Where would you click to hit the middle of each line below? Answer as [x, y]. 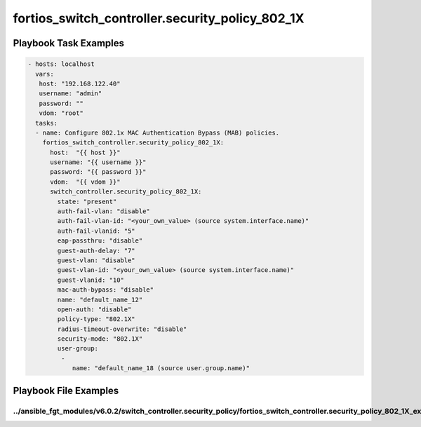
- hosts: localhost [61, 64]
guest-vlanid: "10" [91, 280]
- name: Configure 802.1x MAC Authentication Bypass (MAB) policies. [158, 133]
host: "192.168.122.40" [80, 83]
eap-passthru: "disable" [100, 241]
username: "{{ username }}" [98, 162]
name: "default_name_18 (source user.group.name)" [161, 368]
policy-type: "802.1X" [96, 319]
